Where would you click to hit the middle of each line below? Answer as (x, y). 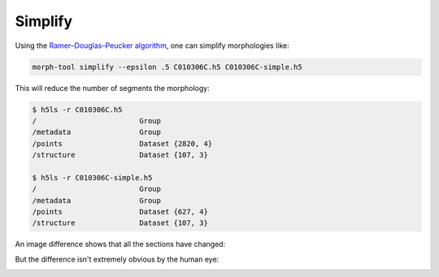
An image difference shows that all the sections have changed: (120, 245)
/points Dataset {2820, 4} (122, 143)
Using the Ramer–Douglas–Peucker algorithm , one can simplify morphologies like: (152, 45)
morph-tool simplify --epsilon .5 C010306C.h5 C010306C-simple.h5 (167, 67)
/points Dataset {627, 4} (120, 212)
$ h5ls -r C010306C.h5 (77, 109)
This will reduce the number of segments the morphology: (113, 88)
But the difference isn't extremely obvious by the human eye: (117, 259)
